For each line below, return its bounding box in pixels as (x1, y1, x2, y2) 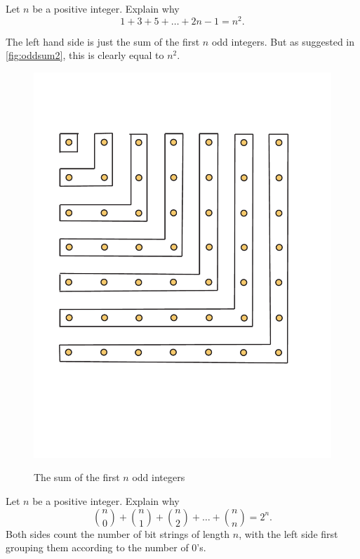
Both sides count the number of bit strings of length (6, 526, 230, 541)
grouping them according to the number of (6, 540, 189, 555)
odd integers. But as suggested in (211, 34, 355, 48)
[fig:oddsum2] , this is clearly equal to (6, 48, 164, 63)
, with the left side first (239, 526, 338, 541)
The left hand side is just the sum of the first (6, 34, 200, 48)
